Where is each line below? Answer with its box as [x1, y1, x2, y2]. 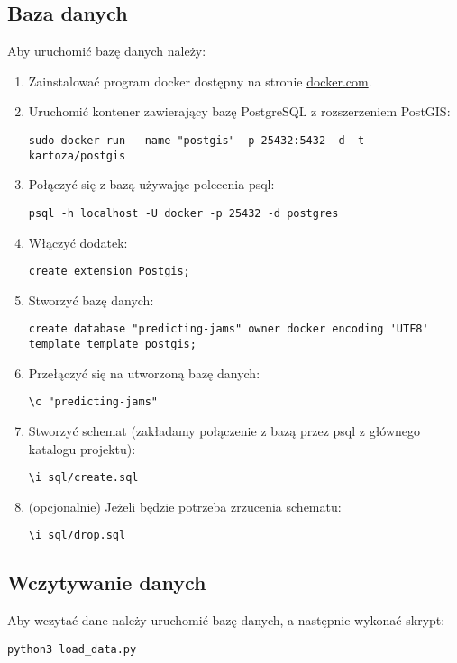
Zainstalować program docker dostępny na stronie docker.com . [28, 71, 372, 90]
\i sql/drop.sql [28, 529, 126, 542]
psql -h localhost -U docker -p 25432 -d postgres [28, 206, 339, 220]
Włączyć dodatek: [28, 232, 128, 251]
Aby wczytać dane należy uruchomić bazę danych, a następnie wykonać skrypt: [7, 611, 445, 630]
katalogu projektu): [28, 439, 136, 458]
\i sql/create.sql [28, 471, 139, 485]
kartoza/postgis [28, 149, 126, 162]
